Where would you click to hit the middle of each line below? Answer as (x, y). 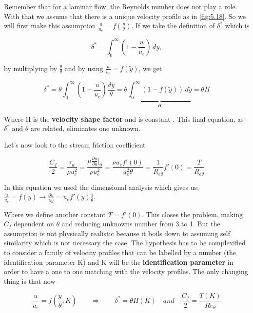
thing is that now (30, 281)
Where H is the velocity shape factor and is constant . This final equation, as (124, 119)
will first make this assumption (50, 26)
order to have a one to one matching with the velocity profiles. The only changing (126, 271)
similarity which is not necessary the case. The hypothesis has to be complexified (125, 243)
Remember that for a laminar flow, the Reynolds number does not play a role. (121, 6)
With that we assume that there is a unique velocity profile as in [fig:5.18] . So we (125, 16)
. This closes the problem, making (192, 214)
